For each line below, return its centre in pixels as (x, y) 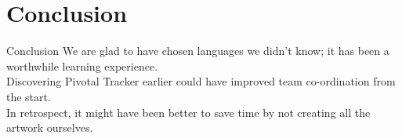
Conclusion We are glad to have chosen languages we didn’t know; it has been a (198, 51)
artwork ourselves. (50, 127)
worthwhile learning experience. (82, 65)
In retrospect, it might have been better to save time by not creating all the (188, 112)
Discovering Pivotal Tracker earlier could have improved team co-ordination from (201, 81)
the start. (29, 96)
